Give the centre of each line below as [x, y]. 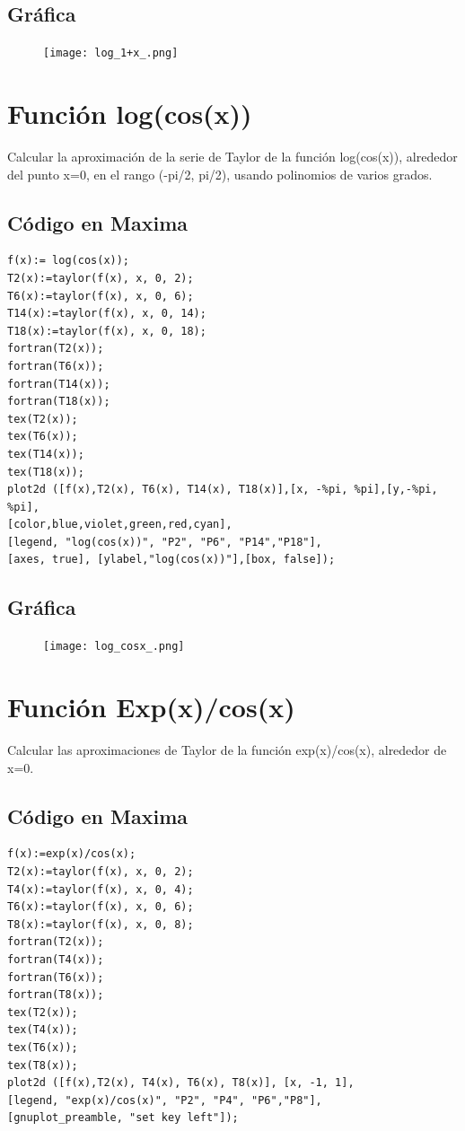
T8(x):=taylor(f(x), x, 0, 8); [101, 924]
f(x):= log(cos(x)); [69, 261]
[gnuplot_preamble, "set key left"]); [123, 1118]
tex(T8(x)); [43, 1065]
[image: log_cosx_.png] [114, 647]
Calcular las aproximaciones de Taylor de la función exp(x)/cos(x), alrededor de [227, 750]
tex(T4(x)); [43, 1030]
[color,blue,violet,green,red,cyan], [120, 525]
